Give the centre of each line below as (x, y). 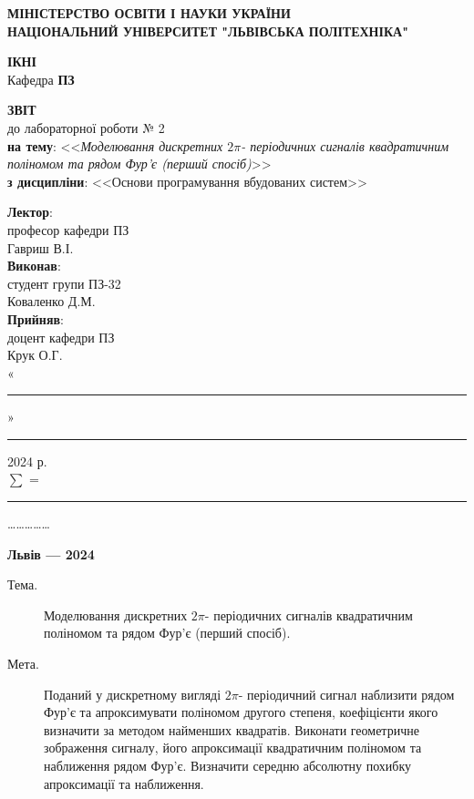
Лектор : (31, 212)
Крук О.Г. (35, 355)
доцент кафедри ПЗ (61, 337)
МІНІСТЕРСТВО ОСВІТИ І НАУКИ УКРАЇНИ (149, 13)
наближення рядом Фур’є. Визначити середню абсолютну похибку (228, 765)
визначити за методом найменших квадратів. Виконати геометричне (232, 729)
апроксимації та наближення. (124, 783)
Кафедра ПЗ (41, 79)
